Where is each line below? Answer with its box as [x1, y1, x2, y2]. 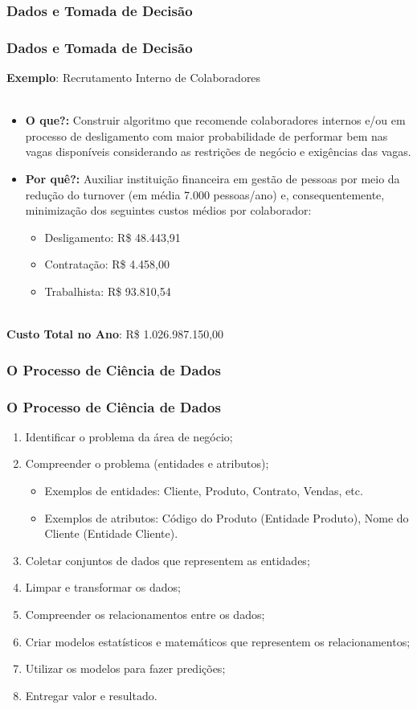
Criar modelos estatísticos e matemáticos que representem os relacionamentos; [25, 633, 411, 650]
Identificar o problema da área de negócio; [25, 428, 233, 445]
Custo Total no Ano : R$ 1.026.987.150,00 [6, 326, 224, 342]
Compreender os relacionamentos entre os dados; [25, 606, 265, 622]
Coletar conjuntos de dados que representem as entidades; [25, 551, 310, 568]
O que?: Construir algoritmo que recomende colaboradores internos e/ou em [25, 112, 406, 129]
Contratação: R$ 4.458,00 [44, 256, 170, 273]
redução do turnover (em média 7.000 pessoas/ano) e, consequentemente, [25, 186, 385, 203]
